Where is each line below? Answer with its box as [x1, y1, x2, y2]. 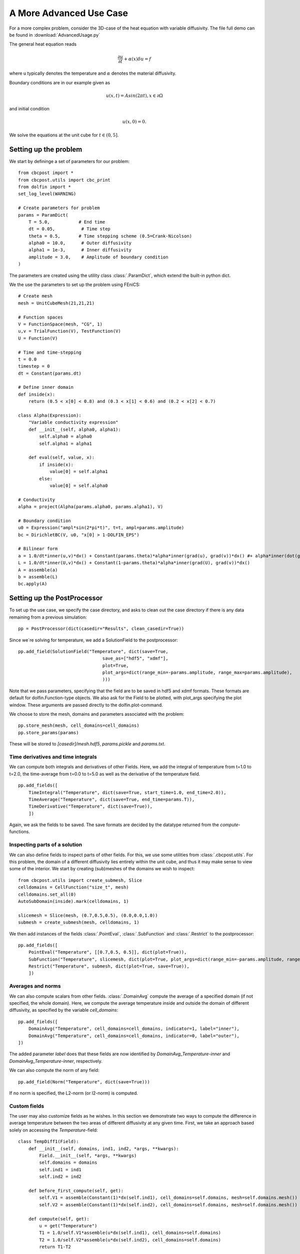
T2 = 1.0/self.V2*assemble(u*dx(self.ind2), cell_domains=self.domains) [39, 1237, 221, 1242]
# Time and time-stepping [18, 349, 82, 355]
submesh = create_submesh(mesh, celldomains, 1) [18, 919, 139, 925]
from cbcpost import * [18, 170, 74, 176]
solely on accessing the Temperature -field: [9, 1127, 98, 1133]
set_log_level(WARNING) [18, 191, 76, 197]
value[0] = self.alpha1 [49, 469, 108, 475]
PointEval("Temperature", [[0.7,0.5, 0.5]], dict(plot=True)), [28, 950, 187, 955]
